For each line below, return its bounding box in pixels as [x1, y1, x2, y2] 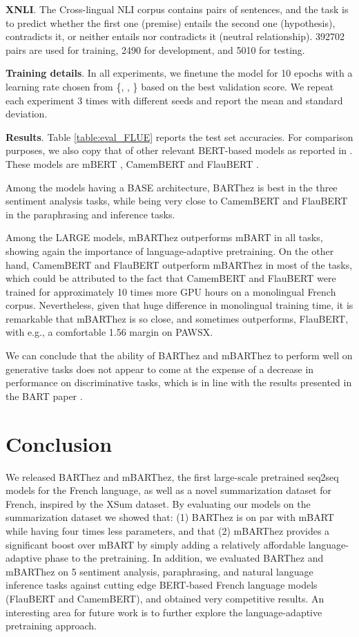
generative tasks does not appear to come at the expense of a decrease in [6, 361, 314, 376]
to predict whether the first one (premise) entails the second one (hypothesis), [6, 15, 336, 30]
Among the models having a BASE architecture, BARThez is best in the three [6, 180, 338, 194]
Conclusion [6, 429, 113, 457]
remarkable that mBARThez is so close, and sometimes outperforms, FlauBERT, [6, 311, 349, 325]
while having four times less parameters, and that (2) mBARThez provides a [6, 523, 330, 538]
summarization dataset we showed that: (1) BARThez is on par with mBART [6, 510, 334, 524]
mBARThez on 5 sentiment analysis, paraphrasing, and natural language [6, 564, 313, 578]
